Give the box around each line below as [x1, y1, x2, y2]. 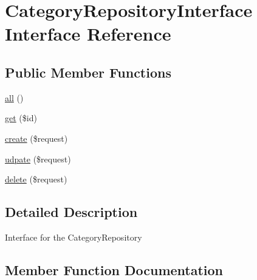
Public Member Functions [5, 62, 171, 81]
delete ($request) [5, 173, 67, 185]
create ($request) [5, 132, 68, 144]
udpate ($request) [5, 152, 71, 165]
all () [5, 91, 24, 104]
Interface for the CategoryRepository [5, 230, 142, 243]
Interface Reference [5, 21, 171, 46]
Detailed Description [5, 202, 138, 221]
